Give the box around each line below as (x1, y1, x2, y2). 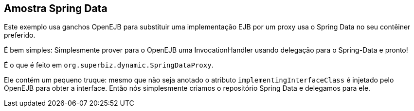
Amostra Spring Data (4, 2, 108, 14)
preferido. (4, 31, 36, 40)
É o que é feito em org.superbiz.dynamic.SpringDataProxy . (4, 61, 214, 69)
